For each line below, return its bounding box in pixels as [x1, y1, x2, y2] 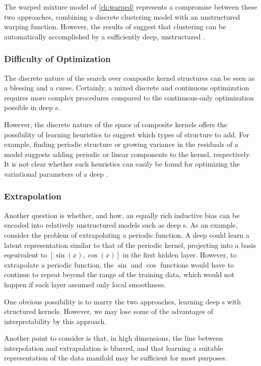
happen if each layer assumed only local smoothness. [4, 279, 166, 289]
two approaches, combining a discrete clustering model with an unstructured [4, 11, 240, 22]
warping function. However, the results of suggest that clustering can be [4, 21, 226, 32]
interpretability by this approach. [4, 316, 107, 326]
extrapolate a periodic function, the [4, 259, 114, 270]
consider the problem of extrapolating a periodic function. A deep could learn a [4, 229, 249, 240]
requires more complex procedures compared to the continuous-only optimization [4, 92, 254, 102]
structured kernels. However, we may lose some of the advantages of [4, 306, 214, 317]
